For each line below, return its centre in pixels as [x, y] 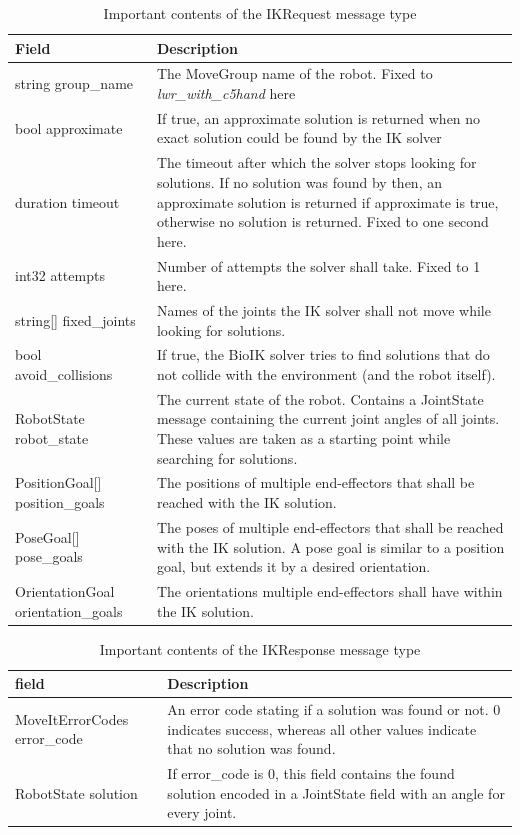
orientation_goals [69, 610]
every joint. [202, 812]
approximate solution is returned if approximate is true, [327, 201]
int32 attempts [60, 275]
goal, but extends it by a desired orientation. [293, 566]
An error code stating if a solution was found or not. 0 [334, 709]
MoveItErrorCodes [72, 718]
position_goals [60, 502]
